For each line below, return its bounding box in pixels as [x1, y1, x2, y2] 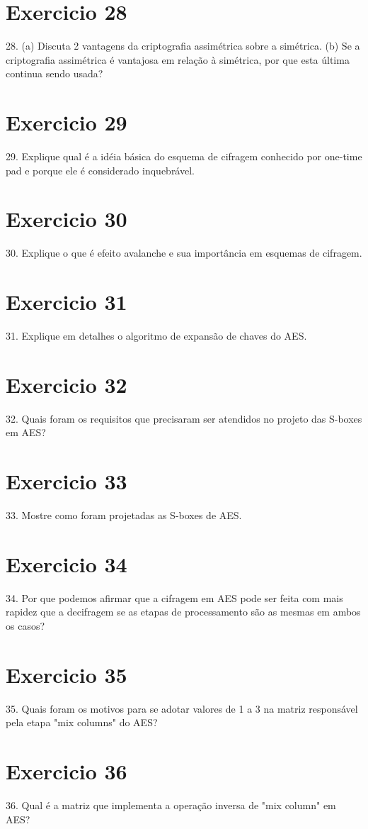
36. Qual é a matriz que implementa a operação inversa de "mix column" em [6, 798, 336, 813]
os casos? [6, 618, 45, 633]
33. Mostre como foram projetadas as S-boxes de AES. [6, 508, 242, 523]
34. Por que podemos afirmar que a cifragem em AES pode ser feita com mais [6, 590, 343, 605]
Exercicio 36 [6, 757, 127, 786]
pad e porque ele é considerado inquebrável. [6, 162, 195, 177]
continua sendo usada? [6, 66, 103, 81]
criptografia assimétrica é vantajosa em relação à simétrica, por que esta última [6, 52, 350, 67]
